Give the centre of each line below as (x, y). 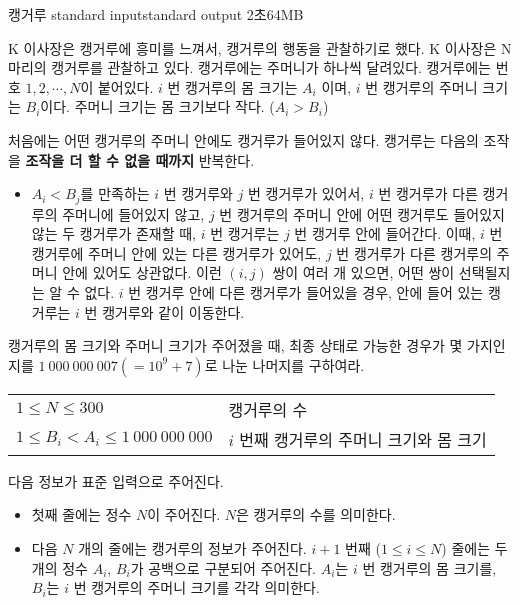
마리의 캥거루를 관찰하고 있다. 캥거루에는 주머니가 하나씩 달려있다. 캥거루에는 (249, 67)
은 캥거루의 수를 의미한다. (316, 514)
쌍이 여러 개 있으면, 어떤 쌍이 (363, 272)
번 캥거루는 (245, 233)
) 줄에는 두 (474, 547)
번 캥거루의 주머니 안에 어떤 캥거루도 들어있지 (362, 213)
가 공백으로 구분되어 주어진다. (223, 567)
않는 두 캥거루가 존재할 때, (114, 233)
